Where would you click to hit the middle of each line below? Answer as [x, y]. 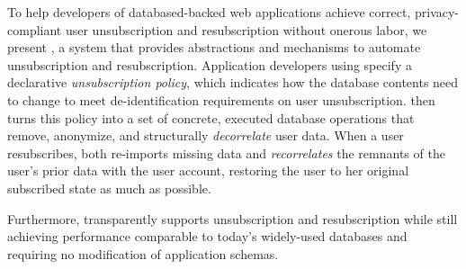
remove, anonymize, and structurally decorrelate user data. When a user [206, 135]
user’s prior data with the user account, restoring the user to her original [208, 170]
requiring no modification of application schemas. [143, 253]
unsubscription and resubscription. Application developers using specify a [210, 64]
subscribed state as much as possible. [109, 188]
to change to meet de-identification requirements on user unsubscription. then [221, 99]
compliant [35, 29]
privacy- [437, 12]
